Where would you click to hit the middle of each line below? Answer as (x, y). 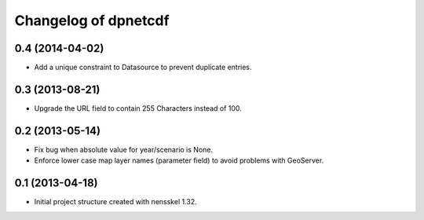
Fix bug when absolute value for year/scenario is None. (124, 149)
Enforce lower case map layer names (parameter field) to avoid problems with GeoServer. (179, 160)
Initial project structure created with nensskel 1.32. (116, 202)
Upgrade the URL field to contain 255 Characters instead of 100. (138, 108)
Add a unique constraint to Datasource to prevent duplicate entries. (143, 68)
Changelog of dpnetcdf (92, 20)
